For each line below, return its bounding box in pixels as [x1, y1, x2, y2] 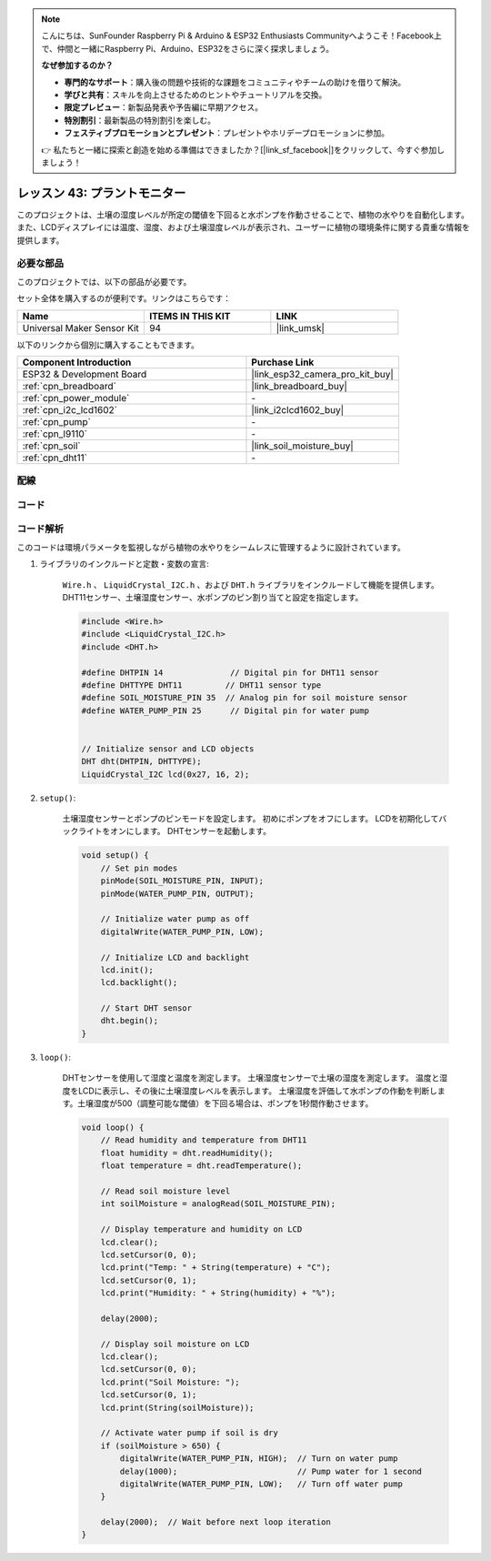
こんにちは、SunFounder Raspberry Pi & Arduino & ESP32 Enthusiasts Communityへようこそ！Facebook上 [41, 30, 443, 41]
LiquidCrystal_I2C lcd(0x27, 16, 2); [81, 769, 250, 780]
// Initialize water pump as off [100, 914, 250, 924]
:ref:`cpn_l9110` [22, 428, 88, 440]
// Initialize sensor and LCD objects [81, 743, 255, 754]
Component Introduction [22, 356, 132, 368]
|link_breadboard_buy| [251, 379, 347, 392]
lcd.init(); [100, 964, 155, 975]
